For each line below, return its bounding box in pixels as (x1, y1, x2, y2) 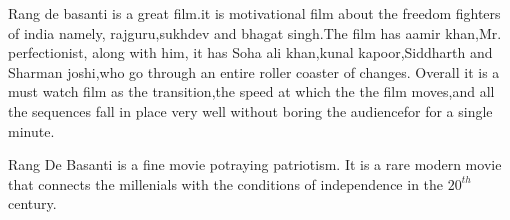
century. (8, 193, 57, 214)
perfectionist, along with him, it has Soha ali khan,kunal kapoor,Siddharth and (8, 42, 493, 63)
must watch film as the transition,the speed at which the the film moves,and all (8, 81, 495, 102)
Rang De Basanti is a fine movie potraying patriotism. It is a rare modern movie (8, 154, 502, 175)
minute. (8, 120, 55, 141)
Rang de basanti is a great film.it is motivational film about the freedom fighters (8, 3, 501, 23)
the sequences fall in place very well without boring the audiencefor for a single (8, 100, 493, 121)
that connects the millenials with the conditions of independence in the (8, 173, 444, 194)
